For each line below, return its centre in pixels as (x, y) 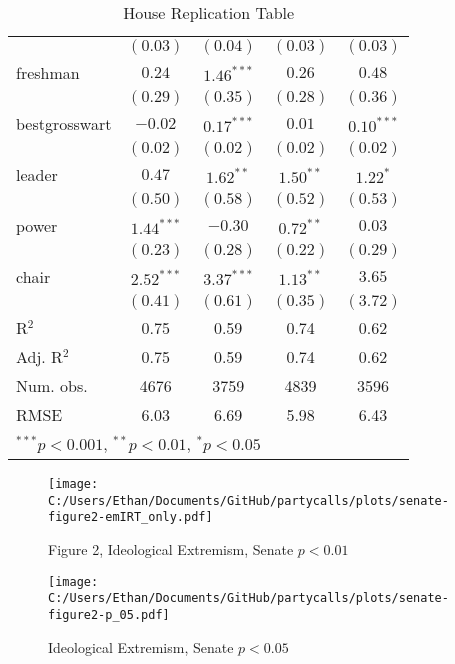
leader (37, 174)
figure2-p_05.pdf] (109, 614)
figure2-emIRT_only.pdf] (130, 517)
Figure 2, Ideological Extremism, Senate (171, 548)
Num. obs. (52, 385)
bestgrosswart (64, 123)
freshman (48, 72)
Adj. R (39, 356)
